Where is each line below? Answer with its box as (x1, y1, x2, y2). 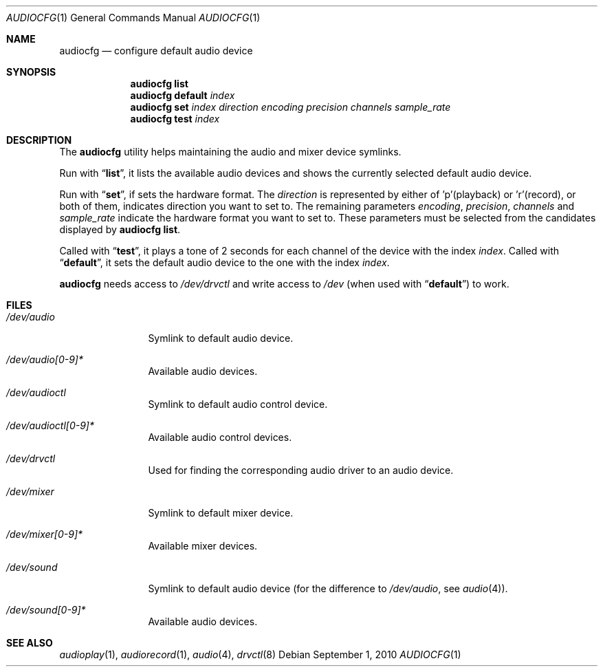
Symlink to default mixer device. (148, 507, 294, 519)
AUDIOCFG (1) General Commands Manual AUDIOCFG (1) (6, 12, 261, 23)
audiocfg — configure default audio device (59, 45, 253, 56)
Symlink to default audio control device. (148, 398, 328, 410)
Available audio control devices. (148, 431, 292, 443)
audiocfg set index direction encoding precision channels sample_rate (130, 101, 451, 113)
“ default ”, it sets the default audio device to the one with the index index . (59, 257, 390, 268)
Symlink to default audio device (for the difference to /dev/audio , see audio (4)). (148, 583, 508, 594)
